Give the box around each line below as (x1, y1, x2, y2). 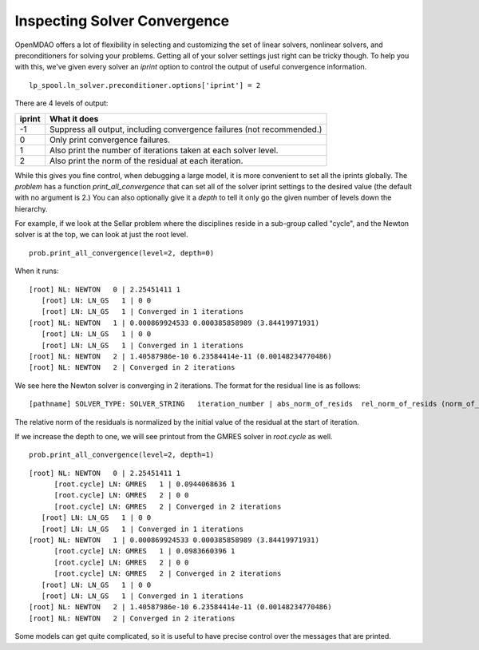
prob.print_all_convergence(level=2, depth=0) (29, 248, 215, 257)
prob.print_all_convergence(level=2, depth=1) (29, 450, 215, 459)
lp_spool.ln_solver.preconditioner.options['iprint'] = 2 (29, 81, 261, 89)
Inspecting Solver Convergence (14, 12, 230, 30)
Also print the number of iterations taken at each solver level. (49, 145, 279, 156)
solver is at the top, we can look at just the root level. (14, 230, 188, 240)
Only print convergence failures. (49, 134, 171, 145)
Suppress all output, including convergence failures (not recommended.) (49, 124, 323, 135)
